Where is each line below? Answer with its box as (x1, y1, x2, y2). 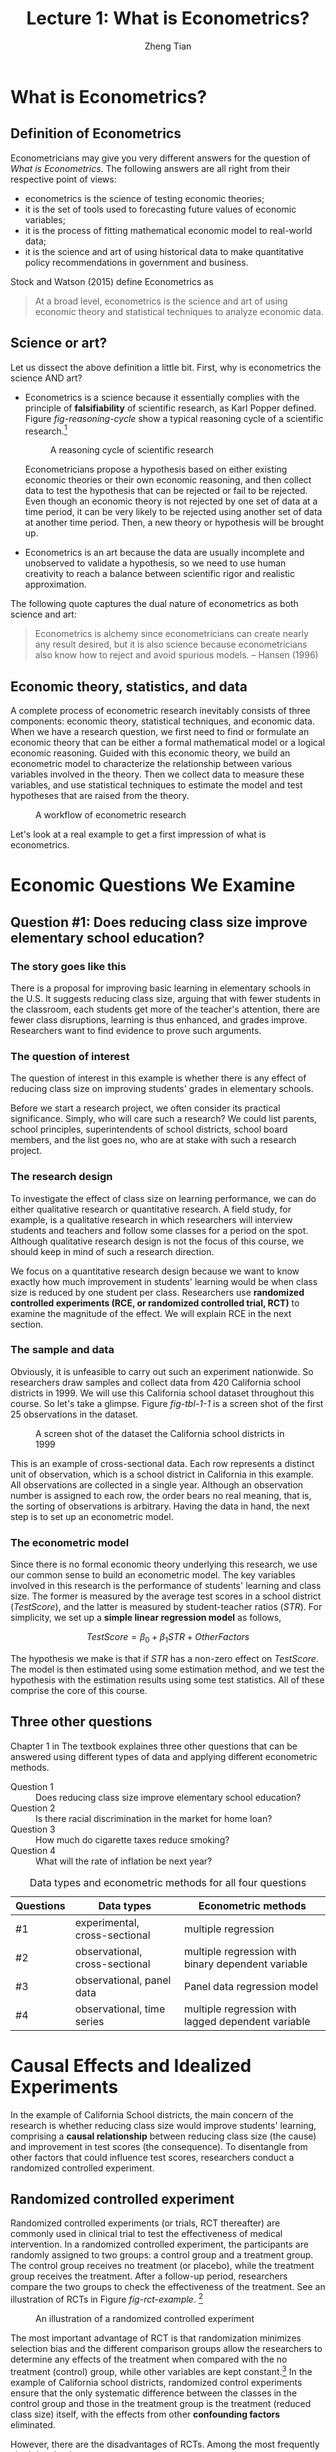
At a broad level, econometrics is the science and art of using (34, 295, 288, 307)
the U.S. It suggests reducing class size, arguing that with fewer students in (10, 992, 321, 1004)
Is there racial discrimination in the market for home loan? (35, 1812, 273, 1824)
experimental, (74, 1915, 140, 1929)
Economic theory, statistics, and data (10, 678, 248, 695)
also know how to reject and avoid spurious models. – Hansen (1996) (34, 649, 319, 661)
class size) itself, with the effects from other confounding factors (10, 2408, 281, 2420)
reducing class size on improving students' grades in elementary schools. (10, 1083, 314, 1095)
